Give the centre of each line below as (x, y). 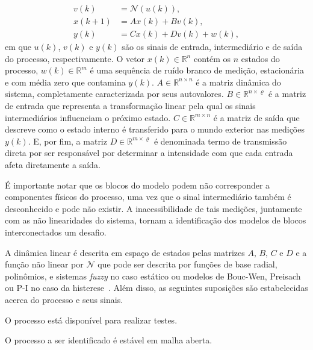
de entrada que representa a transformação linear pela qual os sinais (130, 106)
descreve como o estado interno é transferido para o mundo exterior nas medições (155, 129)
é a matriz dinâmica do (238, 82)
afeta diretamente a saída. (53, 165)
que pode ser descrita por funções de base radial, (187, 264)
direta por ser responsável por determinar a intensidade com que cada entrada (149, 153)
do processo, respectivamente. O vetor (75, 58)
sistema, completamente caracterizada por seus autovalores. (114, 94)
